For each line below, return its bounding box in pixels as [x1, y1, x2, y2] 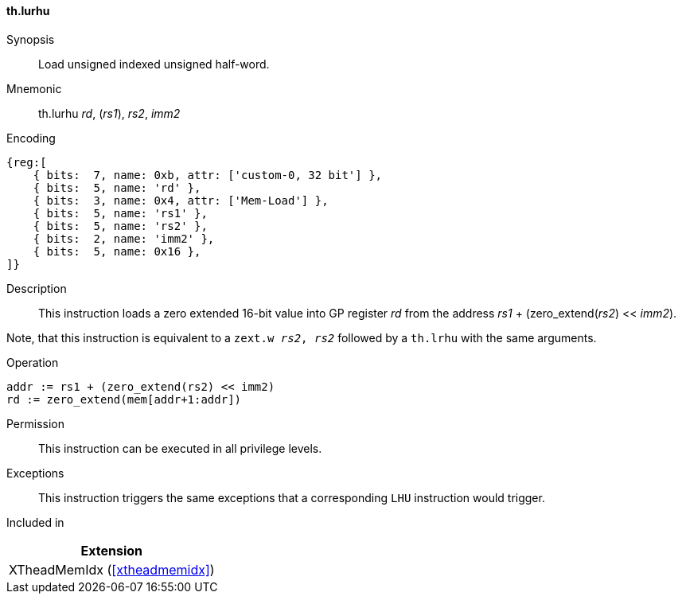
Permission [6, 416, 65, 431]
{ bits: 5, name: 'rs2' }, [33, 219, 208, 232]
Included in [6, 515, 64, 529]
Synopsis [6, 32, 55, 46]
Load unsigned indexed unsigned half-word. [38, 56, 270, 71]
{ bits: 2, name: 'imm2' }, [33, 232, 215, 245]
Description [6, 281, 67, 295]
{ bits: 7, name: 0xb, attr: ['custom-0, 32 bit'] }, [33, 168, 383, 181]
